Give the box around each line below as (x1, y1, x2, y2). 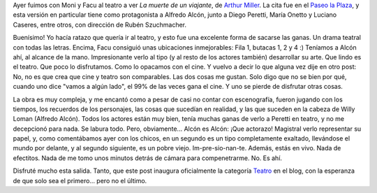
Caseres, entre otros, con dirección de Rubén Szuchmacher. (13, 20, 187, 29)
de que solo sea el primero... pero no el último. (13, 176, 147, 185)
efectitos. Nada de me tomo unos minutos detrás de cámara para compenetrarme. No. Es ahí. (13, 154, 283, 162)
